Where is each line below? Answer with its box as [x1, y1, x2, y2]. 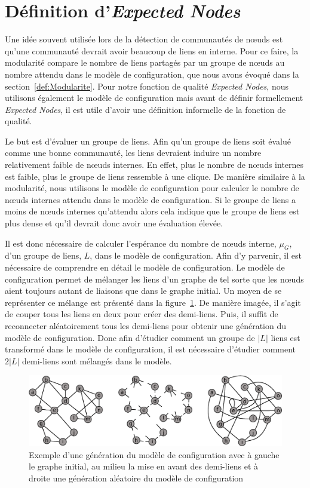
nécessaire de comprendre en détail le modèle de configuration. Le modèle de [5, 261, 285, 274]
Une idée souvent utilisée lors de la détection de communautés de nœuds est [5, 33, 283, 45]
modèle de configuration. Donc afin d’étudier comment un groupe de [5, 331, 255, 343]
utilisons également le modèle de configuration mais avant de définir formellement [5, 91, 303, 104]
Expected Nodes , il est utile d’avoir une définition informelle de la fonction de [5, 103, 286, 115]
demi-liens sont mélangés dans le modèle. [22, 354, 172, 367]
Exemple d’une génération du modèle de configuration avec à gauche [29, 448, 280, 461]
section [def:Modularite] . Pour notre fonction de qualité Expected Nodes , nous [5, 79, 288, 92]
